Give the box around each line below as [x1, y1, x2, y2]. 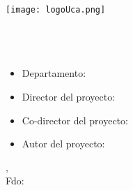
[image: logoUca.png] [6, 5, 106, 15]
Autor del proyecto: [22, 136, 105, 151]
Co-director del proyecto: [22, 112, 128, 127]
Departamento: [22, 66, 86, 80]
